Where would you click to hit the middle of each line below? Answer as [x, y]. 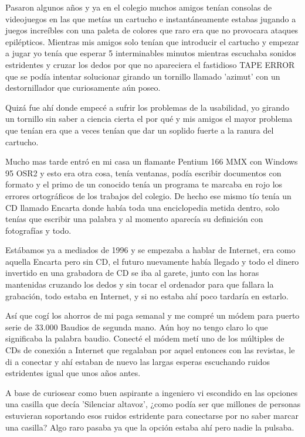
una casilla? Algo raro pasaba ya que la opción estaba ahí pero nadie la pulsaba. [150, 427]
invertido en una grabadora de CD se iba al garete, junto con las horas [132, 273]
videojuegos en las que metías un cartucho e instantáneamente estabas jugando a [151, 18]
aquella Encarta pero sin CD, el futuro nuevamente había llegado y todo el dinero [152, 261]
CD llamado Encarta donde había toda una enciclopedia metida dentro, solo [143, 207]
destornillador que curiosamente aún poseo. [83, 88]
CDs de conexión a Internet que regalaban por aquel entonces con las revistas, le [150, 350]
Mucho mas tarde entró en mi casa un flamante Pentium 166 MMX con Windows [152, 161]
